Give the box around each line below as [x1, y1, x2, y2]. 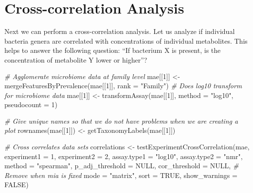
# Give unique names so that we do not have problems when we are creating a [4, 115, 238, 126]
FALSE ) [4, 179, 29, 190]
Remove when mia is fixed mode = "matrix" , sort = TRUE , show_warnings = [4, 170, 237, 180]
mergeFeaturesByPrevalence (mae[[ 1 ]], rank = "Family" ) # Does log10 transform [4, 80, 242, 91]
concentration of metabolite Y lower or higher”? [4, 54, 147, 64]
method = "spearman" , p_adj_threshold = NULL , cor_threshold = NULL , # [4, 161, 239, 171]
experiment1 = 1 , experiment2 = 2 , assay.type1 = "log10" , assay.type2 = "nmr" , [4, 151, 243, 161]
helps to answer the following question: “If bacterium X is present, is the [4, 45, 221, 55]
